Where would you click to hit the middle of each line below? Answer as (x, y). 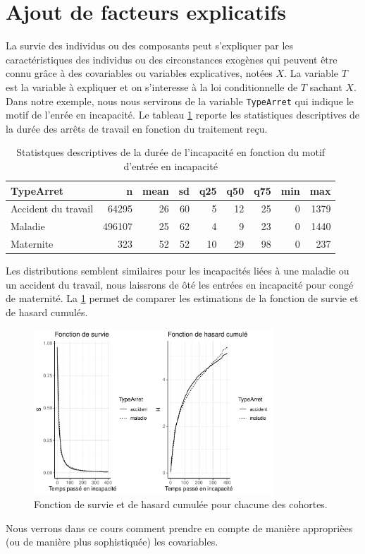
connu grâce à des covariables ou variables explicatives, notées (139, 73)
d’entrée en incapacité (171, 165)
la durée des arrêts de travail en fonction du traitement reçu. (137, 128)
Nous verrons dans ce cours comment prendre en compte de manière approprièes (179, 528)
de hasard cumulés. (47, 312)
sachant (326, 86)
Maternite (32, 244)
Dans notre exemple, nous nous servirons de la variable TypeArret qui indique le (180, 101)
